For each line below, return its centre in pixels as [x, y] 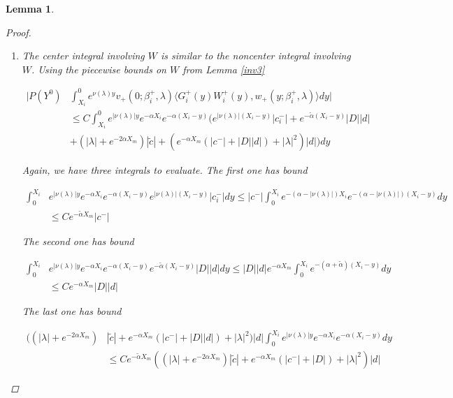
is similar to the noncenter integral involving [256, 56]
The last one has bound [72, 310]
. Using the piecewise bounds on [99, 69]
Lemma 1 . [30, 8]
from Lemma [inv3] [224, 69]
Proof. [19, 32]
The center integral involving [83, 56]
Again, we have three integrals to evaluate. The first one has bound [165, 170]
